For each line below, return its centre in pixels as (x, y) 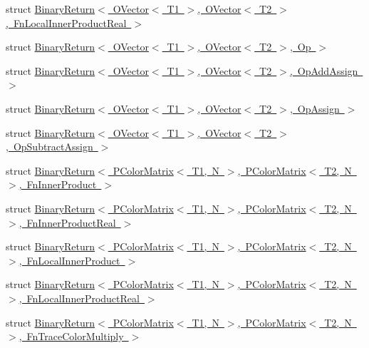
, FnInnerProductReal (67, 222)
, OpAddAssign (324, 70)
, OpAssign (315, 108)
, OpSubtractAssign (50, 147)
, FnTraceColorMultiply (71, 336)
